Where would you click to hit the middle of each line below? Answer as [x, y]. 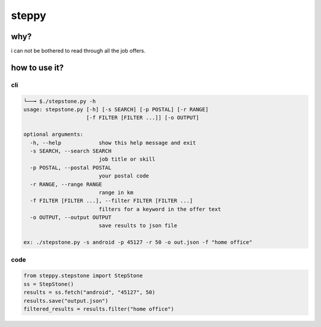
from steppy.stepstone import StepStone [83, 276]
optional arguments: [53, 134]
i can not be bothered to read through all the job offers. [78, 51]
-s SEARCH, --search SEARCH [71, 151]
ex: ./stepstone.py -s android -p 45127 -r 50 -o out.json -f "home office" [138, 242]
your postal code [124, 176]
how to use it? [37, 67]
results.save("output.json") [66, 301]
